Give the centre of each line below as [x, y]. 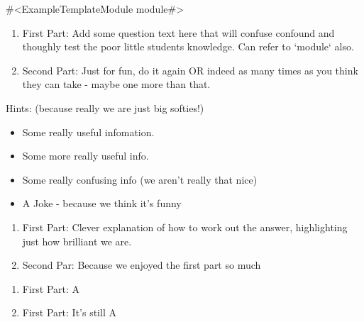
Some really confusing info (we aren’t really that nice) [140, 179]
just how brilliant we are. [77, 241]
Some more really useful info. [86, 156]
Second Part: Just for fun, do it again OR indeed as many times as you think [190, 70]
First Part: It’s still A [69, 312]
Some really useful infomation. [88, 132]
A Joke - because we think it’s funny [102, 203]
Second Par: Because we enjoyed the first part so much [142, 265]
